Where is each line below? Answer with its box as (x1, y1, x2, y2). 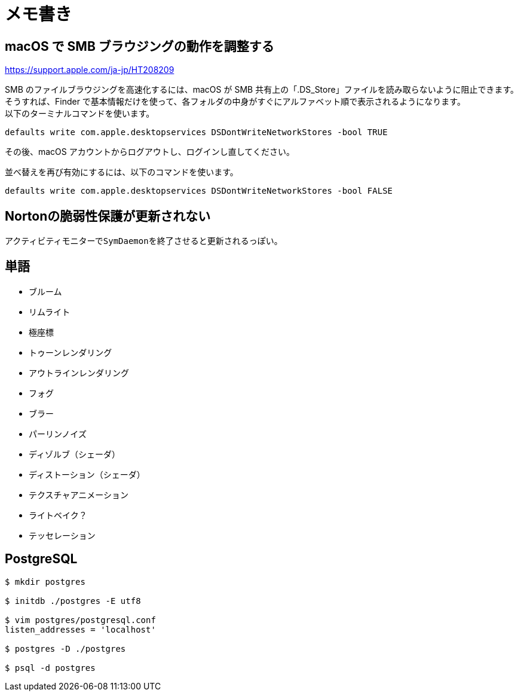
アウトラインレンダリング (29, 367, 129, 378)
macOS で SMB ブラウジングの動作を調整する (5, 38, 274, 54)
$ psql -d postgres (5, 663, 96, 673)
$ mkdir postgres (5, 576, 85, 587)
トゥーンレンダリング (29, 347, 112, 358)
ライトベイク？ (29, 509, 87, 520)
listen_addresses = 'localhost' (5, 624, 156, 634)
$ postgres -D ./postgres (5, 643, 126, 654)
